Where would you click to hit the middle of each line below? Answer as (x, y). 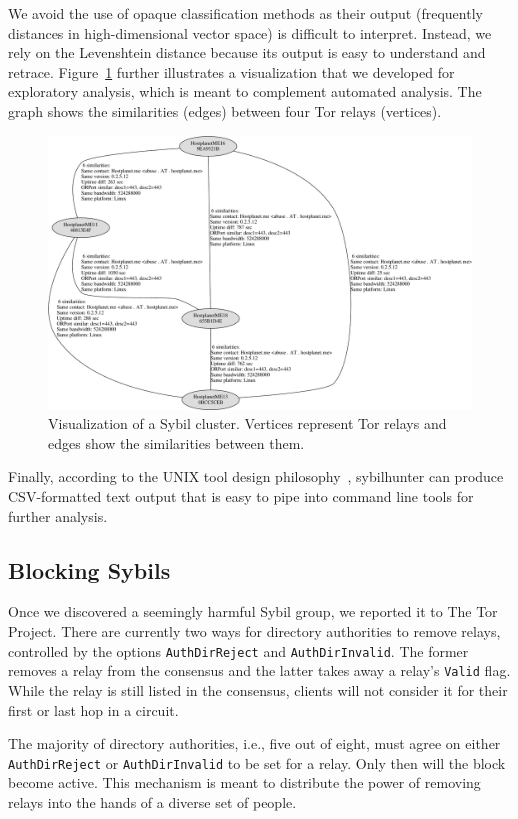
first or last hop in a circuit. (93, 709)
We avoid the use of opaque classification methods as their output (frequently (245, 13)
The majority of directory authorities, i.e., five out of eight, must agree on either (254, 743)
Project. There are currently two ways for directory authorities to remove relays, (254, 631)
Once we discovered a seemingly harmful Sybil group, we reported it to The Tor (253, 611)
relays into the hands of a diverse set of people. (152, 801)
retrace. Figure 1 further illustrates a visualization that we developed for (231, 71)
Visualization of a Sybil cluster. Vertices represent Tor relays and (247, 423)
